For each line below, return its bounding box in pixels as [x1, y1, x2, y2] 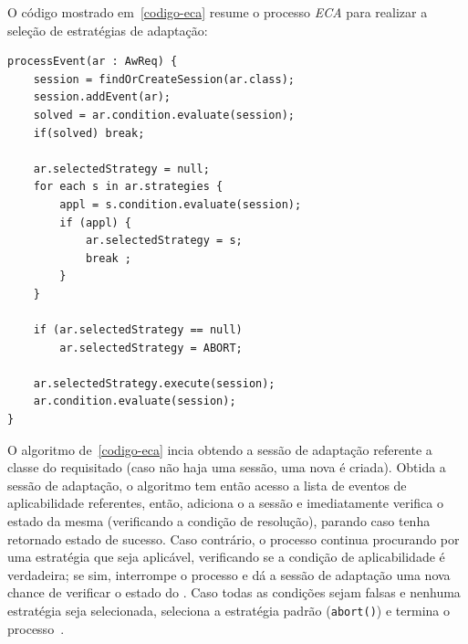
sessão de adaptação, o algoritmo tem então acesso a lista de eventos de [7, 475, 407, 494]
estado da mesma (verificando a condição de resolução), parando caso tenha [7, 512, 431, 531]
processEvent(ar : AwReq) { [7, 55, 178, 69]
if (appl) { [59, 216, 132, 229]
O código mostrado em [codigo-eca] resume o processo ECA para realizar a [7, 3, 428, 21]
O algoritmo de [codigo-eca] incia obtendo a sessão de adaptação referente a [7, 439, 432, 459]
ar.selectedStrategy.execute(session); [33, 376, 276, 390]
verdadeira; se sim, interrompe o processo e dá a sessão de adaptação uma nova [7, 565, 451, 584]
